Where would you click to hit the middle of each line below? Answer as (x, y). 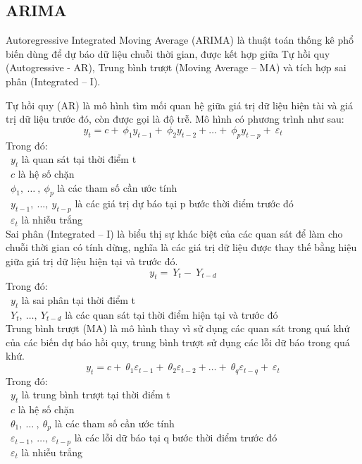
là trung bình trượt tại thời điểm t (96, 395)
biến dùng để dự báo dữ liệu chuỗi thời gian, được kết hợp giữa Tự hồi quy (168, 53)
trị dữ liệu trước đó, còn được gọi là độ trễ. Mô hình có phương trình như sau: (175, 119)
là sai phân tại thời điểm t (78, 299)
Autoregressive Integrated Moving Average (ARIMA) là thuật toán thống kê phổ (180, 40)
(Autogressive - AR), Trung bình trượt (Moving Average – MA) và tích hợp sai (176, 67)
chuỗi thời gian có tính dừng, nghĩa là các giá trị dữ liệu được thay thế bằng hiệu (181, 247)
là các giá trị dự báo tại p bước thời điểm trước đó (184, 203)
